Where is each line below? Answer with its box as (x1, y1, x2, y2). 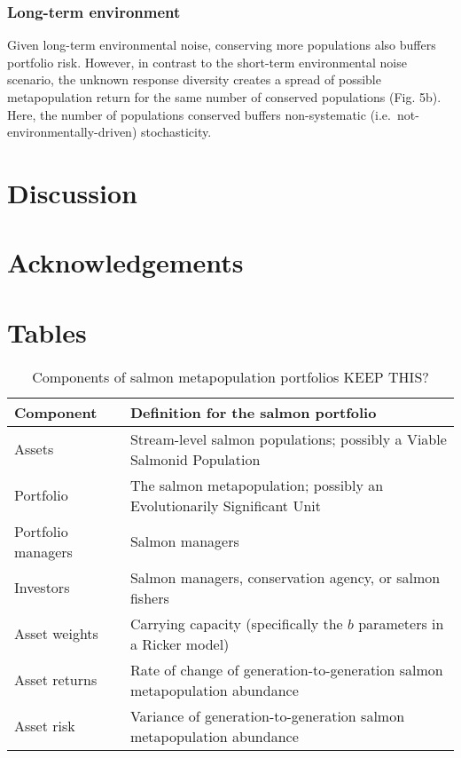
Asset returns (14, 669, 98, 691)
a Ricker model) (129, 633, 230, 654)
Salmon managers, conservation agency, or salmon (129, 566, 441, 588)
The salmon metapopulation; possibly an (129, 474, 384, 495)
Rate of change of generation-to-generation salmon (129, 659, 443, 680)
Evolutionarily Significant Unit (129, 494, 321, 516)
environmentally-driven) (7, 122, 137, 141)
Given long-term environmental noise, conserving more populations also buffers (7, 36, 436, 54)
